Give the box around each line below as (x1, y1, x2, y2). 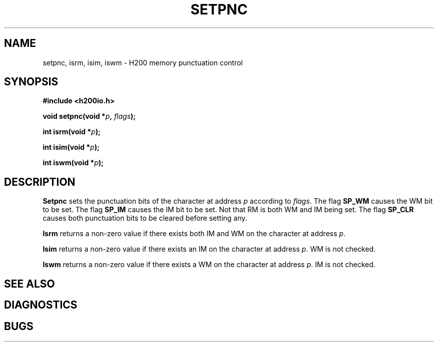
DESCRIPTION (4, 175, 75, 188)
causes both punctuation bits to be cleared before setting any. (42, 214, 247, 223)
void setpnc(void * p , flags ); (42, 112, 136, 121)
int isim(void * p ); (42, 143, 99, 152)
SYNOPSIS (4, 75, 58, 88)
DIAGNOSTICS (4, 299, 77, 312)
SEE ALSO (4, 277, 55, 290)
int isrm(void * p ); (42, 127, 100, 136)
